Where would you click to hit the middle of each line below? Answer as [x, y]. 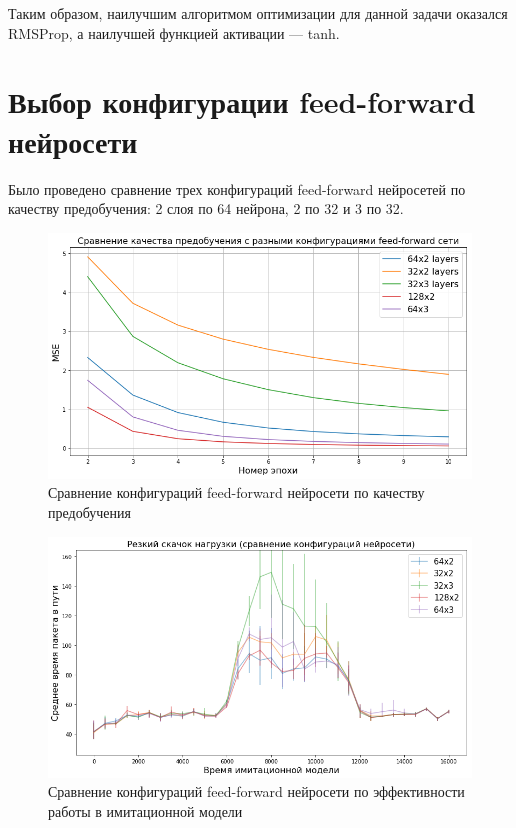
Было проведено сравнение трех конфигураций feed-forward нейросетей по [237, 188]
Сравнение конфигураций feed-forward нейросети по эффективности [256, 791]
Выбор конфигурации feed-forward [242, 101]
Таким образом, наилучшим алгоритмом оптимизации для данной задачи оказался [258, 13]
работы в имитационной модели [145, 810]
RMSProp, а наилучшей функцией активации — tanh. [174, 32]
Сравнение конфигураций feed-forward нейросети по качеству [236, 492]
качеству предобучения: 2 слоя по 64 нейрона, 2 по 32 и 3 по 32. [206, 208]
